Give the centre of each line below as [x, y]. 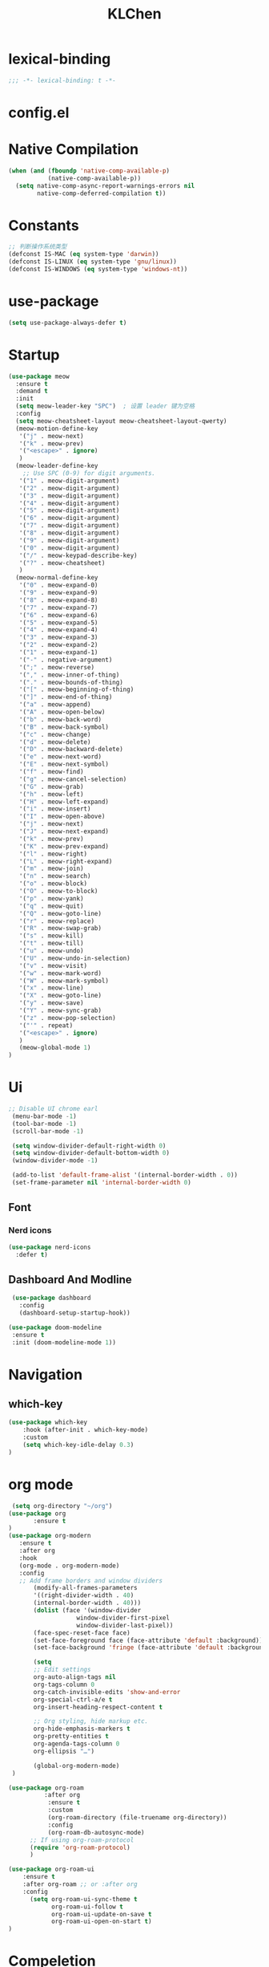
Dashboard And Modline [70, 1280]
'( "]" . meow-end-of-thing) [66, 697]
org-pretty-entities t [71, 1737]
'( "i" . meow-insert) [55, 809]
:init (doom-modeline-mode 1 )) [64, 1342]
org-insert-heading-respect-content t [98, 1707]
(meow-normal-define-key [57, 578]
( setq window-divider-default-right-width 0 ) [89, 1146]
